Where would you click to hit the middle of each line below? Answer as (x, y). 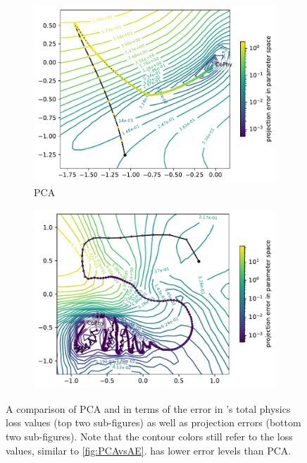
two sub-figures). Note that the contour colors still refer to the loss (149, 437)
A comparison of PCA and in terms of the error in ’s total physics (148, 408)
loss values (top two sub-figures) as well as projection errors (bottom (153, 422)
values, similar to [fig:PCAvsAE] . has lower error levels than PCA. (149, 450)
